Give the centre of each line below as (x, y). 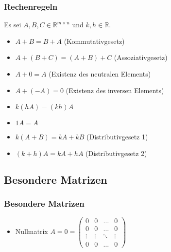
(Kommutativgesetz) (94, 41)
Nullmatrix (32, 231)
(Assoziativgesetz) (141, 57)
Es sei (13, 25)
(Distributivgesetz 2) (116, 153)
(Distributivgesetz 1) (117, 137)
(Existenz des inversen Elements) (115, 90)
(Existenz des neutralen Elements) (100, 74)
